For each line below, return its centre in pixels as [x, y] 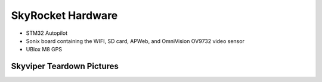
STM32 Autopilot [47, 33]
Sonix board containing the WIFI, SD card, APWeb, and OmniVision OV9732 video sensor [135, 41]
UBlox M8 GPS [44, 50]
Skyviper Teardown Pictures [65, 66]
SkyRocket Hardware [64, 15]
